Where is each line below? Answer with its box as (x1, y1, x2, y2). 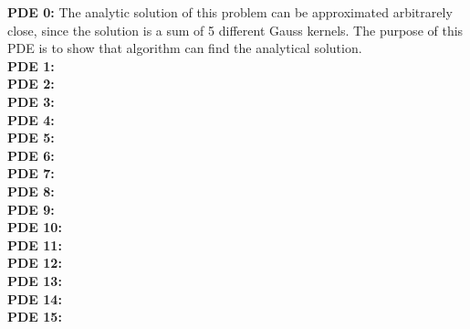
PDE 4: (7, 110, 55, 129)
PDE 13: (7, 271, 62, 290)
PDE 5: (7, 128, 55, 147)
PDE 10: (7, 218, 62, 237)
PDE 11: (7, 235, 62, 254)
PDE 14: (7, 289, 62, 308)
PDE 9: (7, 199, 55, 218)
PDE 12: (7, 253, 62, 272)
